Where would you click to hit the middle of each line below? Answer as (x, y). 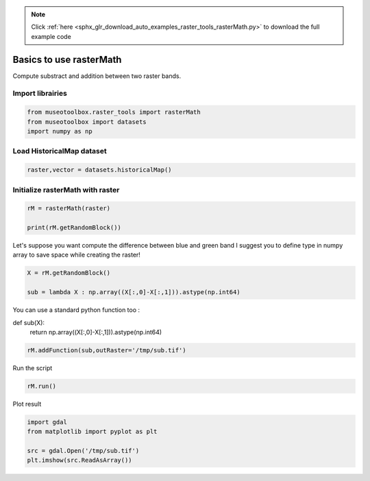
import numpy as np (60, 131)
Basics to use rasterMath (67, 59)
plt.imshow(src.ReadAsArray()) (80, 460)
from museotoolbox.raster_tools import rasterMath (114, 112)
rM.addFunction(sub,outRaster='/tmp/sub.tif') (107, 350)
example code (51, 36)
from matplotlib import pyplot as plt (92, 432)
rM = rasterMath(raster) (69, 208)
